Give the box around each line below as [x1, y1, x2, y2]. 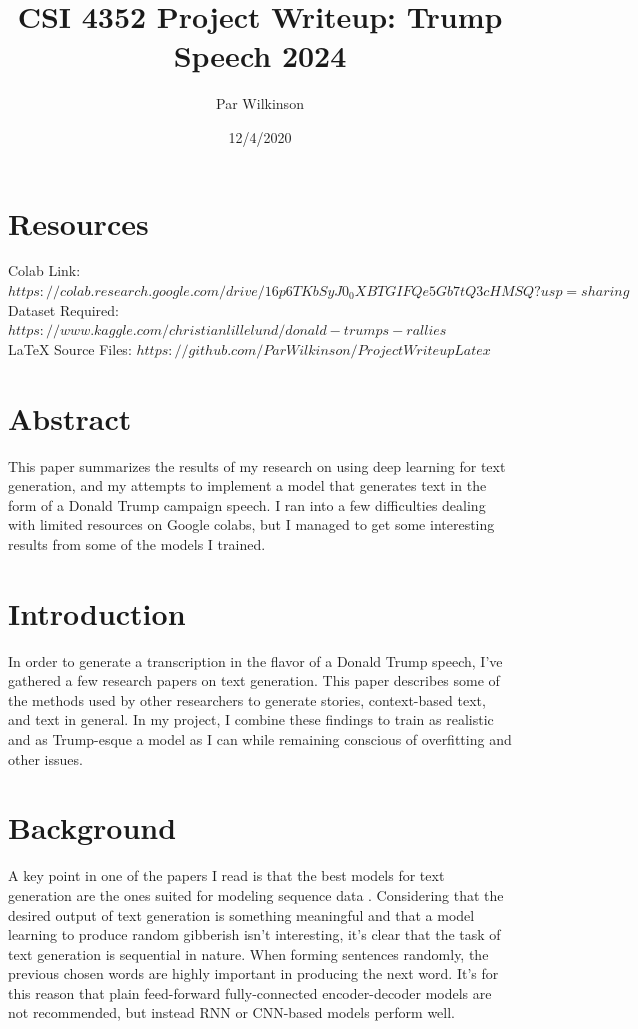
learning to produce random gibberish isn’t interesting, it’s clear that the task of [8, 924, 501, 945]
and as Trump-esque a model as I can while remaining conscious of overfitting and [8, 729, 512, 749]
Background [8, 807, 177, 848]
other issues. [8, 748, 83, 769]
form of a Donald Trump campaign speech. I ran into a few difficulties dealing [8, 494, 486, 515]
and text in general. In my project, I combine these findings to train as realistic [8, 709, 494, 730]
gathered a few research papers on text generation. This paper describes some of [8, 670, 500, 691]
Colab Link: [8, 260, 81, 281]
